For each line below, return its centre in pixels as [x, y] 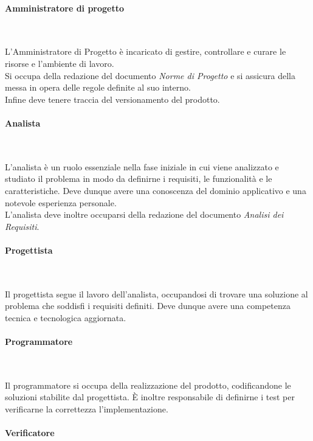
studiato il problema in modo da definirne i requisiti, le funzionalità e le [139, 179]
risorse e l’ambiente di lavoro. [60, 63]
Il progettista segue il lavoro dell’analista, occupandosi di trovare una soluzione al [156, 293]
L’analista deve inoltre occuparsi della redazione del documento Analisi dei [144, 214]
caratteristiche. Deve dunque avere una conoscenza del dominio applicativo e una [156, 190]
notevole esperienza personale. [61, 202]
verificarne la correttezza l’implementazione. [87, 409]
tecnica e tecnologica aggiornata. [66, 317]
